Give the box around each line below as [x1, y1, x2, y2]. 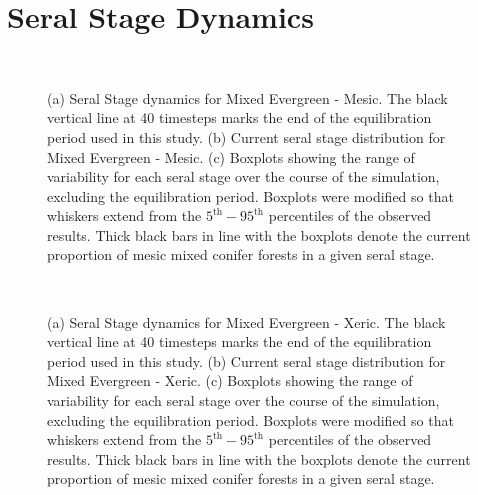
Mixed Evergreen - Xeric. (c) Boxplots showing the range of [47, 370, 413, 391]
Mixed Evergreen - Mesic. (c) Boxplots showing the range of [47, 146, 415, 167]
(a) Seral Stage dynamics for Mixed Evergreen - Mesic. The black [47, 87, 448, 108]
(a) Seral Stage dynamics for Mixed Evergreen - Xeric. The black [47, 311, 446, 332]
